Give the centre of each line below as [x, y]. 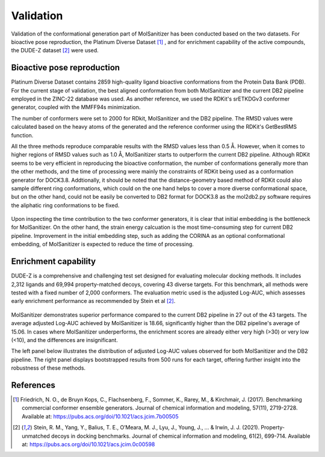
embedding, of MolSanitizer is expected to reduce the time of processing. [102, 244]
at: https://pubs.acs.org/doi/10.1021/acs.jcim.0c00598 [88, 444]
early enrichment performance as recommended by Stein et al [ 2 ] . [93, 301]
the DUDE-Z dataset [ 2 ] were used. [55, 51]
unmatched [36, 436]
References [33, 385]
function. [22, 135]
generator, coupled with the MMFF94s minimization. [76, 107]
